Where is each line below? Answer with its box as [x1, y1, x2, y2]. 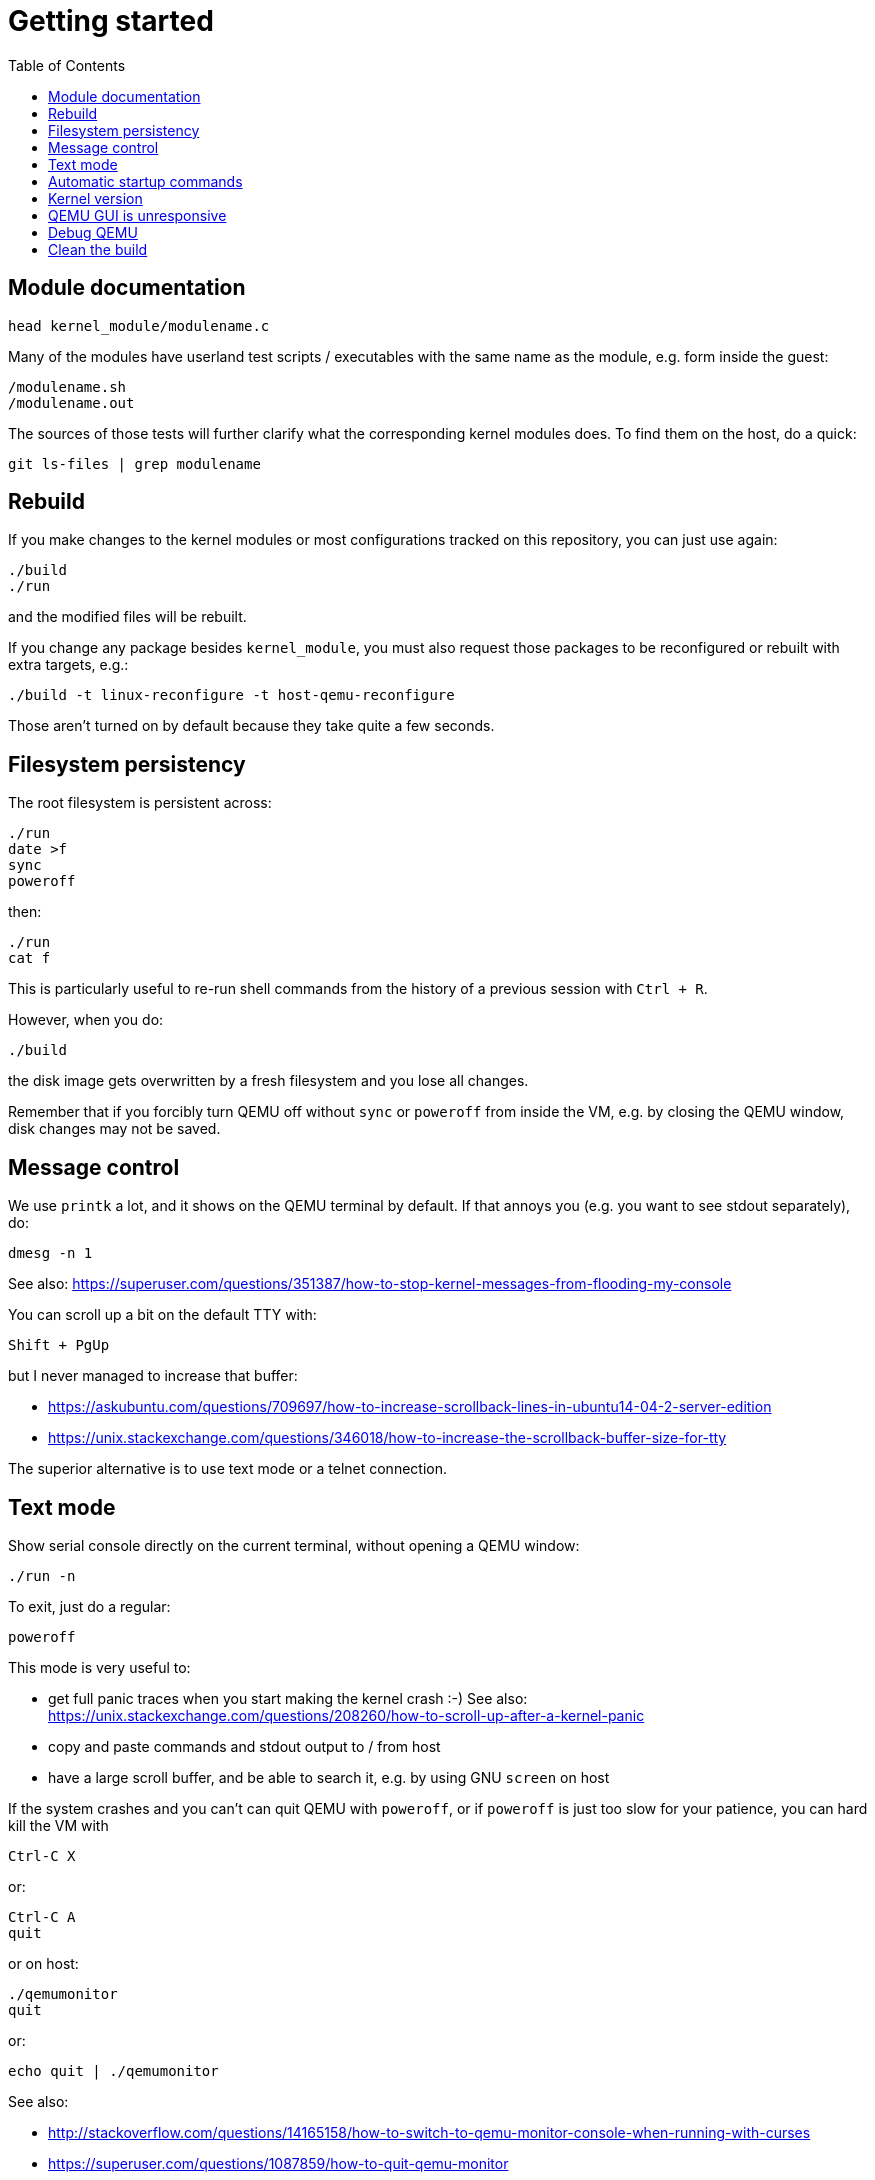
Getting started [8, 4, 214, 38]
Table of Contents [8, 56, 126, 74]
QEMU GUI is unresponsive [48, 206, 227, 224]
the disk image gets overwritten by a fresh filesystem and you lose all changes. [8, 1072, 529, 1090]
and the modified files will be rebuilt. [8, 608, 247, 626]
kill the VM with [8, 1816, 109, 1834]
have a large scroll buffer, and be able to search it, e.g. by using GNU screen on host [48, 1768, 610, 1786]
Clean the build [48, 240, 148, 258]
